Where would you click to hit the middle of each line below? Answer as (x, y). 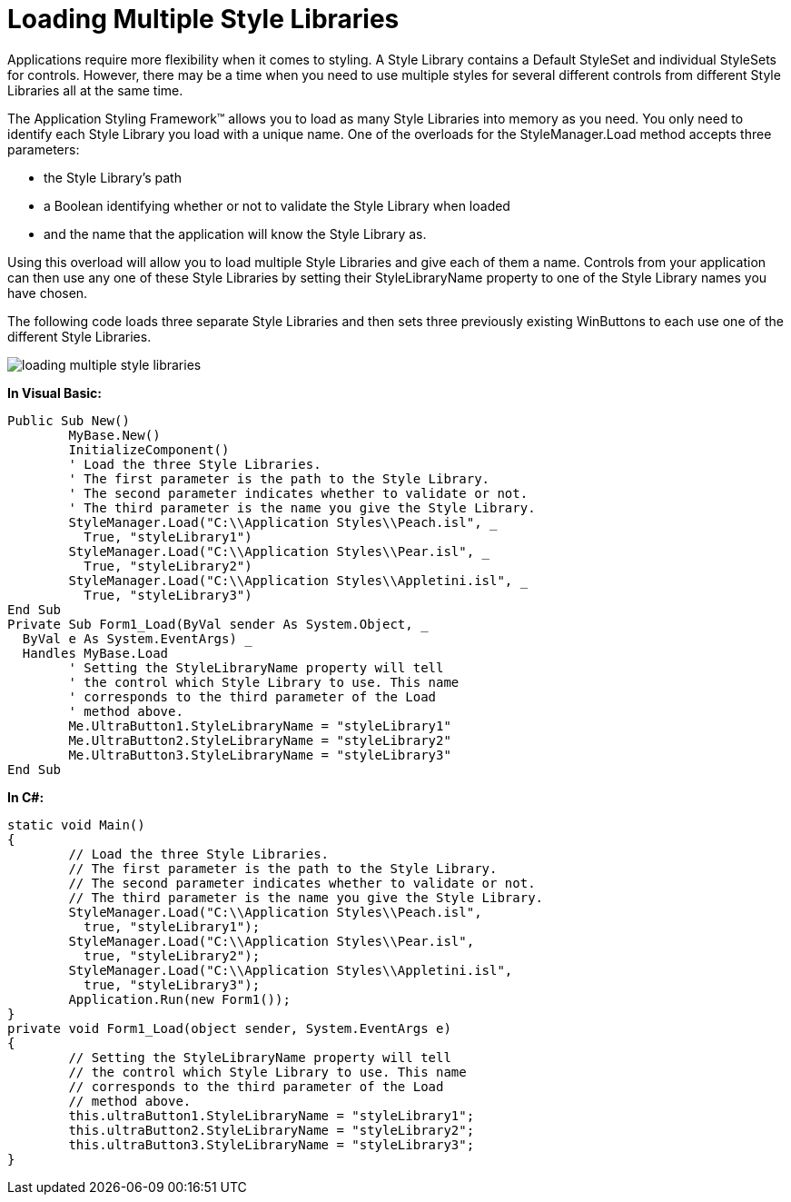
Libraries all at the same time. (95, 90)
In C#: (26, 797)
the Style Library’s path (113, 177)
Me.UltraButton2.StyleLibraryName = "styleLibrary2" (260, 740)
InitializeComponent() (149, 449)
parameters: (44, 149)
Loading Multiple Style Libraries (203, 19)
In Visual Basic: (54, 392)
